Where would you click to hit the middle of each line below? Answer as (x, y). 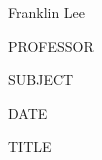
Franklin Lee (47, 12)
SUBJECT (41, 79)
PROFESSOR (51, 45)
